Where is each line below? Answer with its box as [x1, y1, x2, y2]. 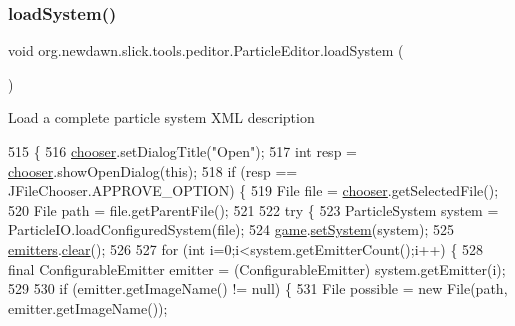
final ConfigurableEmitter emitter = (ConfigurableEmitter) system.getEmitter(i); [8, 258, 506, 279]
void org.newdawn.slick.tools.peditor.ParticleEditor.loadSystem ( [8, 40, 404, 61]
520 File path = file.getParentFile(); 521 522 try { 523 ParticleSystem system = [8, 199, 499, 220]
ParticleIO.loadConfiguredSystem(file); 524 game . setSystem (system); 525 [8, 219, 454, 240]
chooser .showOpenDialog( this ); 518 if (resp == [8, 160, 298, 181]
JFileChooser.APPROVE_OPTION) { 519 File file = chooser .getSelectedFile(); [8, 180, 499, 201]
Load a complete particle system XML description [8, 107, 315, 128]
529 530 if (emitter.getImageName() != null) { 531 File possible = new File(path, [8, 278, 508, 299]
